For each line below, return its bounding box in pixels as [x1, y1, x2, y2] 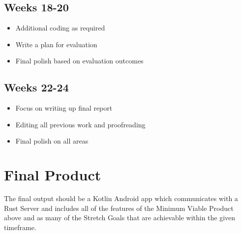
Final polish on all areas [15, 136, 89, 146]
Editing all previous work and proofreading [15, 119, 146, 129]
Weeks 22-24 [4, 80, 69, 95]
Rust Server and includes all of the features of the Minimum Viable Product [4, 203, 234, 213]
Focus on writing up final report [15, 103, 113, 113]
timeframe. [4, 222, 36, 232]
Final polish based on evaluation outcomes [15, 56, 144, 66]
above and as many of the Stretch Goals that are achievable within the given [4, 212, 236, 223]
